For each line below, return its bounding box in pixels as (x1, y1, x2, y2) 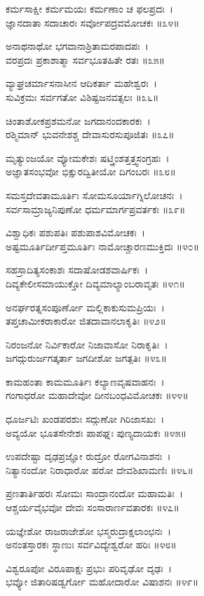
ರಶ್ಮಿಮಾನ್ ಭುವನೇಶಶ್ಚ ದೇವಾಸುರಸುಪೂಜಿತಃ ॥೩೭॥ (6, 127, 175, 142)
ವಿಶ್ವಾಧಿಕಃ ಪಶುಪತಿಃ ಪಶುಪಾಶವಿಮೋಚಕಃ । (6, 225, 146, 240)
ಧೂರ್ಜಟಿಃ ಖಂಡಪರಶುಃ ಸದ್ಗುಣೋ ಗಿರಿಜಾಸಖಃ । (6, 412, 165, 426)
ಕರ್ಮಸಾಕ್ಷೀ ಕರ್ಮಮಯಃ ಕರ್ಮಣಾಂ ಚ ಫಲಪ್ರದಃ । (6, 1, 173, 15)
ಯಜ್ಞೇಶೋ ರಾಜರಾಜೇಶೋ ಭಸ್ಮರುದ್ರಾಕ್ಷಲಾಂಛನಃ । (6, 523, 172, 538)
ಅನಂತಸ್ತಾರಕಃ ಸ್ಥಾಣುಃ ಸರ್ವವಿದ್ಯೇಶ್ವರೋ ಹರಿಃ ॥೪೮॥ (6, 537, 177, 552)
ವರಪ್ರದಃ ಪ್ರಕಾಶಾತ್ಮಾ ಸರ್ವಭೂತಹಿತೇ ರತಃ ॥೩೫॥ (6, 52, 165, 67)
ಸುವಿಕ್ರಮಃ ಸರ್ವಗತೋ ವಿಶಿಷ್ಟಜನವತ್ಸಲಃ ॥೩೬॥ (6, 89, 159, 104)
